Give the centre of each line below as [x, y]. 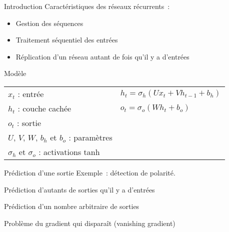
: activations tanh [69, 151]
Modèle [15, 73]
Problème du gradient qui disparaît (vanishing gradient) [90, 223]
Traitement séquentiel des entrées [67, 40]
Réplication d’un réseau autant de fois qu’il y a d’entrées [102, 56]
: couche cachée [44, 108]
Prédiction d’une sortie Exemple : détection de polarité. [90, 172]
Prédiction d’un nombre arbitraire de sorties [72, 206]
